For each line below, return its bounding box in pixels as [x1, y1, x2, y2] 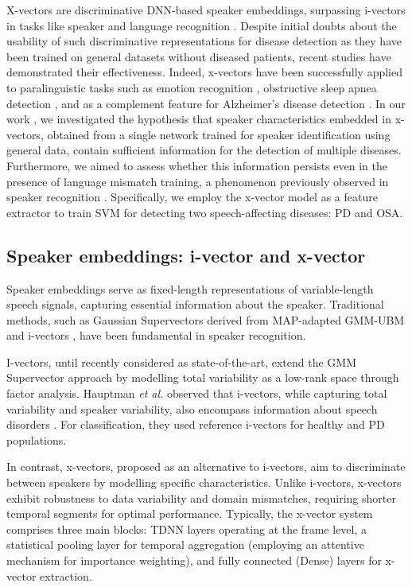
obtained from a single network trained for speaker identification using [47, 126, 391, 142]
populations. [6, 431, 67, 448]
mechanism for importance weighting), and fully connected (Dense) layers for [6, 552, 382, 569]
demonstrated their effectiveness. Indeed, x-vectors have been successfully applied [6, 64, 402, 80]
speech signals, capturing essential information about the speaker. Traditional [6, 296, 384, 313]
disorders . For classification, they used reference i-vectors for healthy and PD [6, 416, 385, 433]
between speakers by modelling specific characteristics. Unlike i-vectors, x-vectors [6, 474, 402, 491]
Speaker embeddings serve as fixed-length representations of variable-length [6, 280, 374, 297]
